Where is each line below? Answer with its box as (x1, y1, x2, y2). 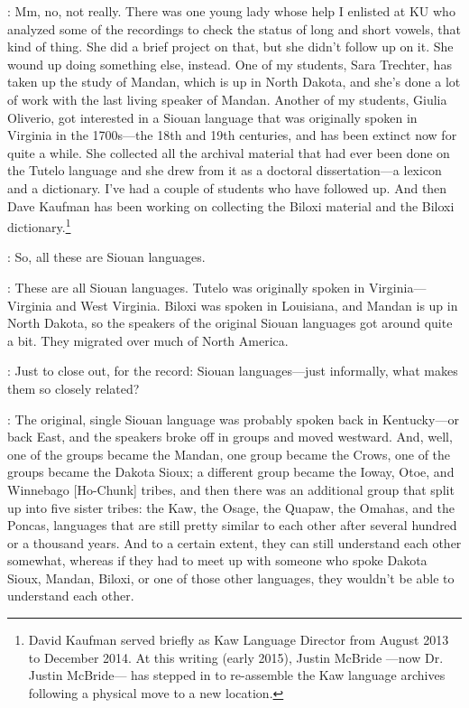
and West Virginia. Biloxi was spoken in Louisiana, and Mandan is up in (56, 295, 458, 314)
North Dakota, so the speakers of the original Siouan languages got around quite (7, 313, 453, 332)
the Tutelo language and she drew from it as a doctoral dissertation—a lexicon (7, 161, 442, 180)
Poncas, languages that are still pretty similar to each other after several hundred (7, 516, 457, 535)
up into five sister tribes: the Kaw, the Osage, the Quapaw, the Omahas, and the (7, 498, 455, 517)
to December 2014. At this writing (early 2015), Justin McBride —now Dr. (28, 647, 444, 666)
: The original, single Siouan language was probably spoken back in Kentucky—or (7, 409, 459, 428)
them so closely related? (7, 378, 140, 397)
